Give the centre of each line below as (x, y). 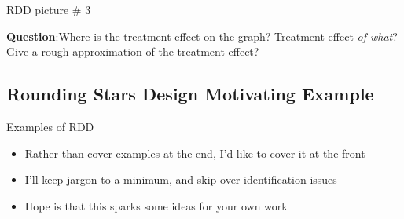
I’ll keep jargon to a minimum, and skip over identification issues (181, 179)
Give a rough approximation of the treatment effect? (133, 51)
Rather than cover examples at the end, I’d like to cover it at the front (195, 153)
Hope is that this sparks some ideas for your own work (156, 205)
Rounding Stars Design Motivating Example (190, 94)
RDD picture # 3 (49, 9)
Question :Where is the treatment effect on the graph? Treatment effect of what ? (202, 36)
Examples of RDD (50, 126)
